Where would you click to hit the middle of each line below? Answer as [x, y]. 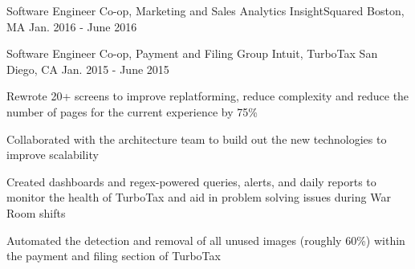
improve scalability [53, 155]
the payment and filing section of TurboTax [114, 256]
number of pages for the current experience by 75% [132, 111]
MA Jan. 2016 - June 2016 [72, 26]
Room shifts [36, 212]
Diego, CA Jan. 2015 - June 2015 [88, 69]
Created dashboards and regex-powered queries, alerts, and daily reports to [191, 181]
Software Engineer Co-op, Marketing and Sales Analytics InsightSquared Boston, [205, 10]
